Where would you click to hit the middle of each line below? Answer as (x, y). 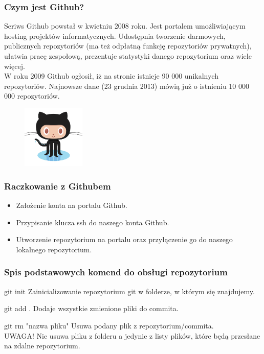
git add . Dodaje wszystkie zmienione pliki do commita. (91, 308)
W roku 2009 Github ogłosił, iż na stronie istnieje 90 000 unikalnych (111, 76)
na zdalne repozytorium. (42, 346)
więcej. (15, 66)
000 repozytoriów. (32, 96)
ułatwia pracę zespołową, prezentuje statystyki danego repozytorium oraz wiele (128, 56)
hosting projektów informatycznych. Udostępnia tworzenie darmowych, (115, 36)
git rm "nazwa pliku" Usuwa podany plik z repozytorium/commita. (109, 325)
